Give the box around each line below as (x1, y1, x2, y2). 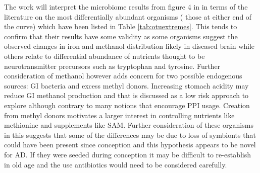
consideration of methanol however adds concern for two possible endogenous (4, 70, 242, 81)
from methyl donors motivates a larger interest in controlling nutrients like (4, 110, 235, 120)
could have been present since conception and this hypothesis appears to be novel (4, 139, 256, 150)
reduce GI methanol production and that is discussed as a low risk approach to (4, 90, 249, 101)
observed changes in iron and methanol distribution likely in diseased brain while (4, 41, 255, 51)
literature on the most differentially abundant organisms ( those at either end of (4, 11, 252, 22)
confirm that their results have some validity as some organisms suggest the (4, 31, 238, 41)
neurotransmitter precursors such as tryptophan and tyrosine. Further (4, 60, 221, 71)
